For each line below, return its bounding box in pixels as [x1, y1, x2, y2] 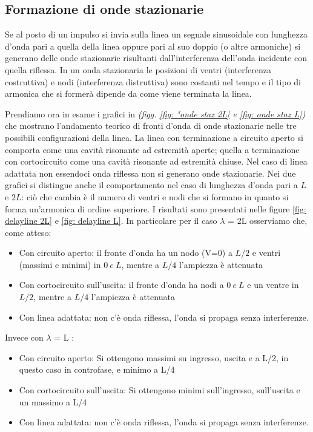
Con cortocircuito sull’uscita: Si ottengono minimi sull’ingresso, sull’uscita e [19, 384, 300, 396]
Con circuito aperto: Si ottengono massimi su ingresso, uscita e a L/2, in [19, 351, 289, 364]
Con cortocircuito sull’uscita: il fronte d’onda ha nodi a [19, 278, 224, 291]
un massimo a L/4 [19, 395, 87, 408]
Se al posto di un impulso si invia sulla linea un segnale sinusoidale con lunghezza [5, 28, 308, 41]
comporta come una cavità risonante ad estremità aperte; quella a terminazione [5, 143, 300, 155]
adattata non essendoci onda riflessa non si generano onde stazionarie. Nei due [5, 166, 296, 179]
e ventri [252, 246, 281, 259]
